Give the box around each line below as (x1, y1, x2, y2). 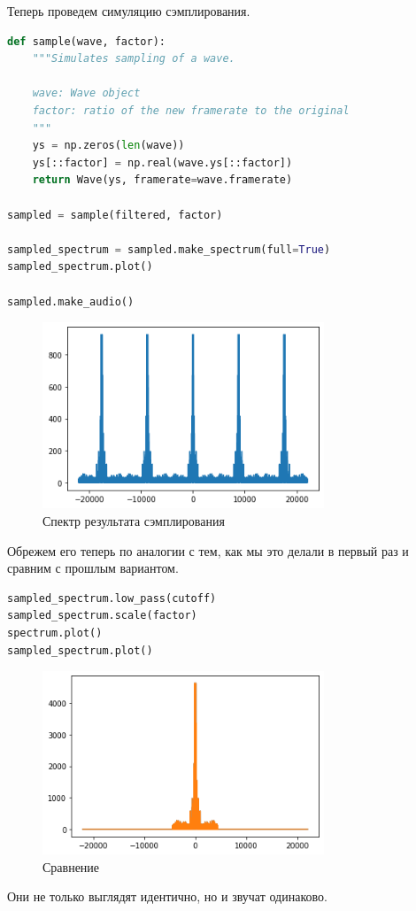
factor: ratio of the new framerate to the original (32, 104, 350, 117)
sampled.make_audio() (7, 295, 135, 308)
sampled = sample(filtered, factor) (7, 208, 223, 221)
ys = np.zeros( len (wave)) (32, 139, 185, 152)
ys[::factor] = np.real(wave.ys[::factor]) (32, 156, 293, 169)
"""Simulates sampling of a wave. (32, 52, 235, 66)
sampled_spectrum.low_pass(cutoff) (7, 591, 217, 605)
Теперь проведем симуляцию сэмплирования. (7, 2, 250, 19)
